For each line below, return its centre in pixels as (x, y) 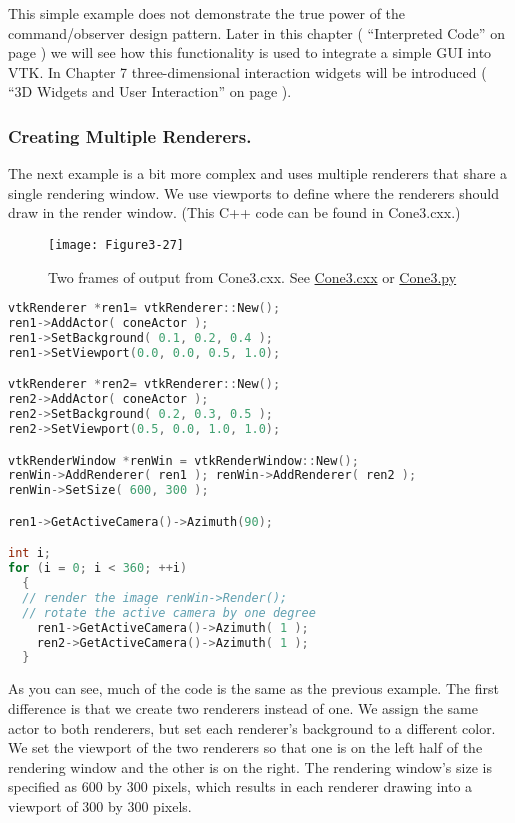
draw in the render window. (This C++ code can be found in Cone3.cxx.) (234, 212)
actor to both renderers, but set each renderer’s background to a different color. (252, 727)
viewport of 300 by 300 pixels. (100, 805)
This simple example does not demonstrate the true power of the (207, 13)
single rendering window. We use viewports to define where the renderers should (254, 192)
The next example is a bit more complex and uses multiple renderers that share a (258, 173)
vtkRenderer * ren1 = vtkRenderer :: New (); (144, 308)
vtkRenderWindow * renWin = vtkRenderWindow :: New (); (183, 460)
